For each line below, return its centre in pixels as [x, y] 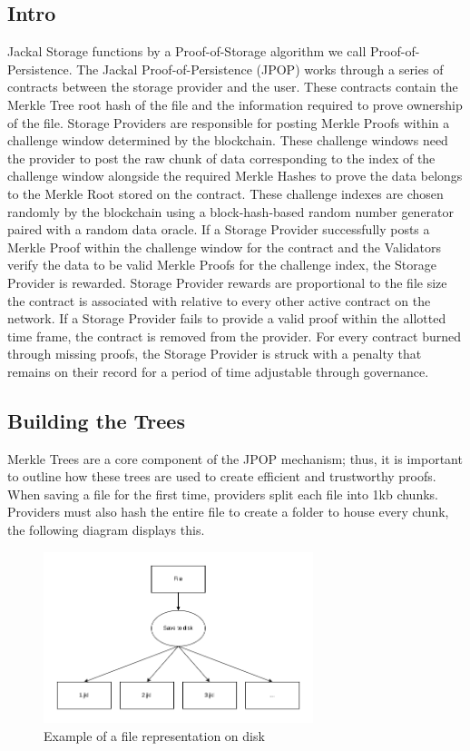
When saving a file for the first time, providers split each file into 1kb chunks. [223, 494]
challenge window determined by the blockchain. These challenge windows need [228, 140]
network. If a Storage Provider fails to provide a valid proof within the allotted [227, 318]
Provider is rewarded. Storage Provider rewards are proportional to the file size [227, 282]
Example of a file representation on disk [154, 735]
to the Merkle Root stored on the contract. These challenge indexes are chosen [225, 193]
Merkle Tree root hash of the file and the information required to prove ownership [235, 104]
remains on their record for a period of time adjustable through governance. [218, 371]
